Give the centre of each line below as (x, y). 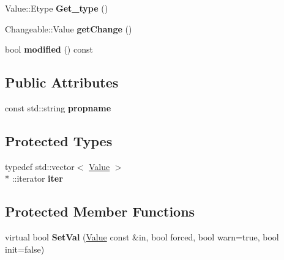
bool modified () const (49, 49)
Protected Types (59, 140)
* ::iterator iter (34, 178)
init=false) (25, 249)
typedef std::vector (40, 166)
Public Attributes (62, 82)
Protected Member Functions (100, 211)
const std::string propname (58, 107)
